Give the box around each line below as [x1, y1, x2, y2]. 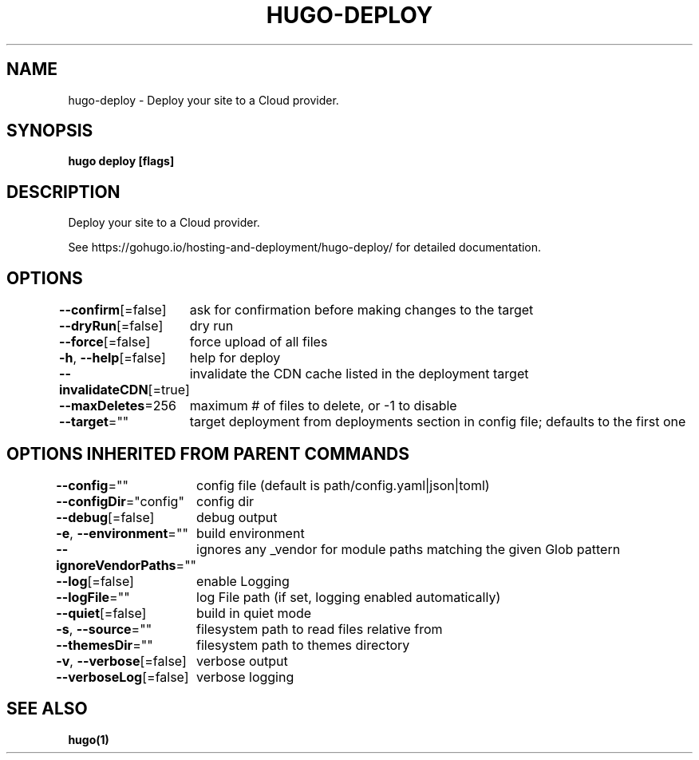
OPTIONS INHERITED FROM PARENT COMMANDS [6, 443, 409, 464]
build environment [196, 524, 305, 541]
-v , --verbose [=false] [56, 652, 187, 669]
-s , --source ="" [56, 620, 152, 637]
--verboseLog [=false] [56, 668, 189, 685]
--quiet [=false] [56, 604, 147, 621]
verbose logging [196, 668, 294, 685]
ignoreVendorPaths [56, 556, 176, 573]
